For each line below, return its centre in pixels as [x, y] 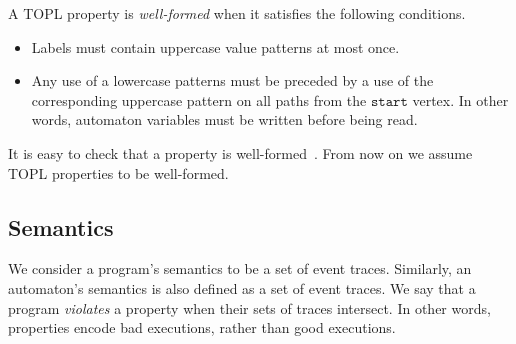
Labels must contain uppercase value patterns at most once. [215, 46]
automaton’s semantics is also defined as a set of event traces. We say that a [242, 287]
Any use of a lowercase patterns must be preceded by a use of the [232, 80]
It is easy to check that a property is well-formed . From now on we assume [240, 152]
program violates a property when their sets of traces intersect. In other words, [249, 307]
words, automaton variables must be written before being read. [224, 119]
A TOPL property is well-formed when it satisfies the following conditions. [237, 13]
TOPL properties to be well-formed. [118, 172]
